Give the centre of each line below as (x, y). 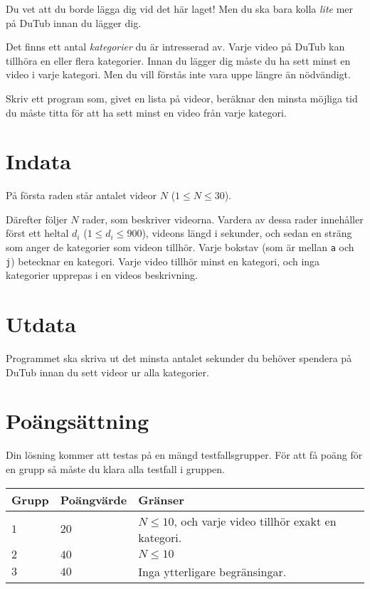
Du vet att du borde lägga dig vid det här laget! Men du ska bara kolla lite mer (180, 9)
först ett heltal (37, 233)
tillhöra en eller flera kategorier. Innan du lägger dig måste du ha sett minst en (178, 60)
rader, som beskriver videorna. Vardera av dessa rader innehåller (223, 219)
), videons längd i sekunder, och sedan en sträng (247, 233)
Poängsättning (78, 421)
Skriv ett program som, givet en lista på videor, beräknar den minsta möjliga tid (182, 98)
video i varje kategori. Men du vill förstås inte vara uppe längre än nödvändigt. (178, 74)
